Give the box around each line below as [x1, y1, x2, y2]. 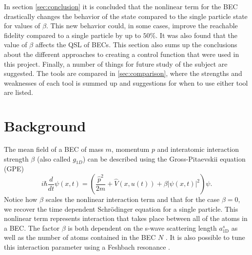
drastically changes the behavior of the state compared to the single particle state [4, 11, 248, 21]
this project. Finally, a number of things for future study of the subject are [4, 58, 228, 69]
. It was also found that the [155, 30, 238, 40]
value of [4, 39, 27, 50]
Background [4, 116, 86, 136]
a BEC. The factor [4, 222, 59, 233]
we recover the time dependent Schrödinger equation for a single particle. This [4, 203, 238, 214]
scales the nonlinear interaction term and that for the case [45, 194, 220, 204]
